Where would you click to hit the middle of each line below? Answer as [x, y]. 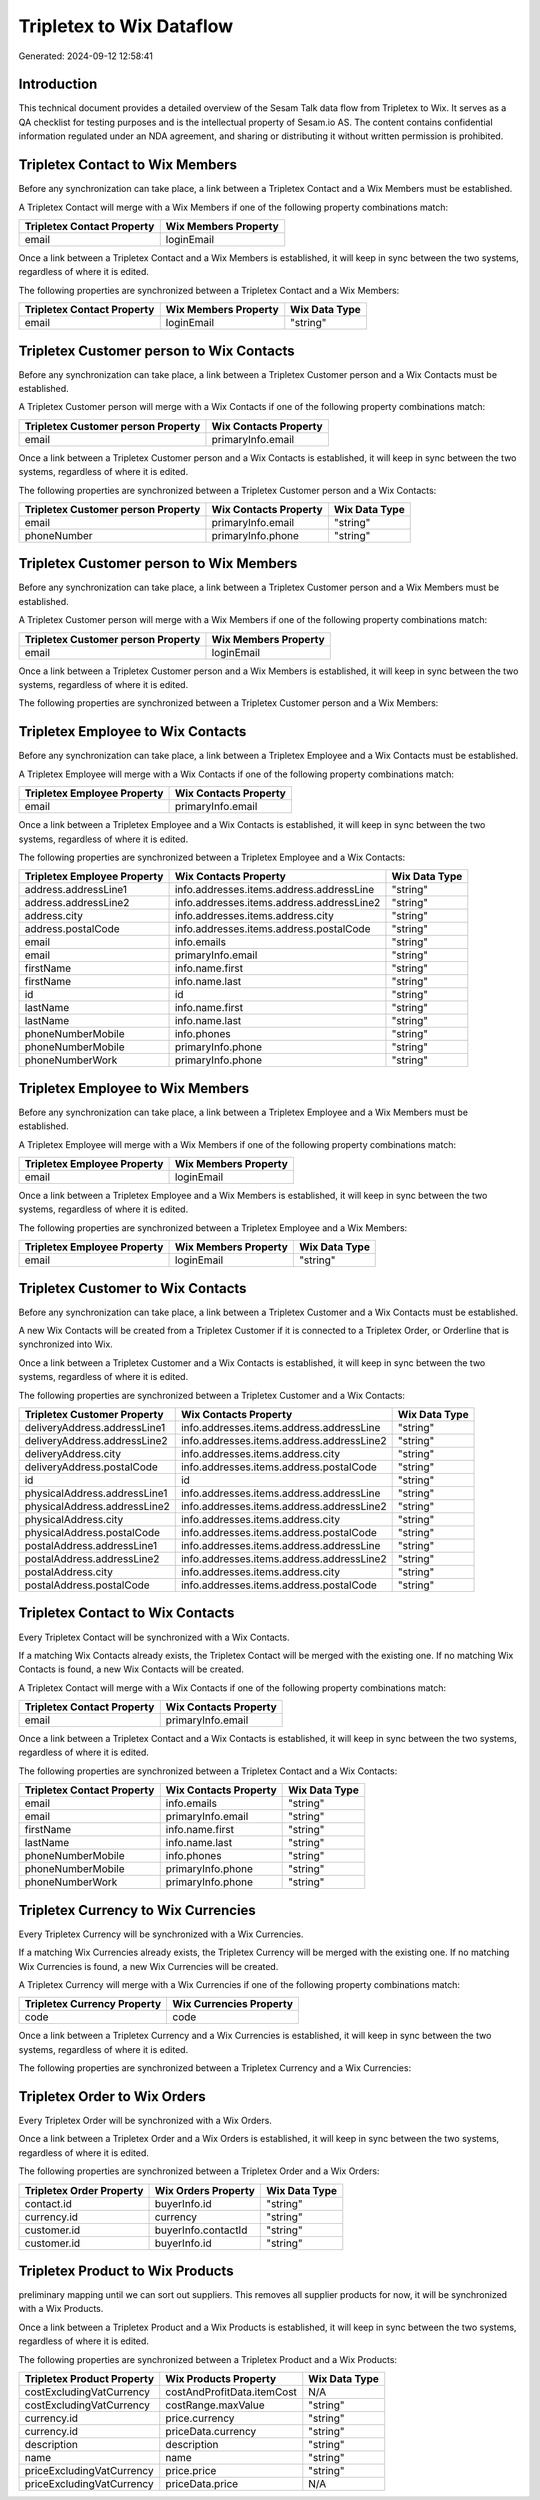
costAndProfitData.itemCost [231, 2392]
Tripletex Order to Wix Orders [112, 2096]
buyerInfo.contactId [201, 2230]
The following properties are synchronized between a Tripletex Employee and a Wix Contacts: [212, 857]
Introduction [58, 84]
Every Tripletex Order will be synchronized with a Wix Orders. [145, 2121]
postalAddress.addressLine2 [92, 1558]
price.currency [200, 2418]
